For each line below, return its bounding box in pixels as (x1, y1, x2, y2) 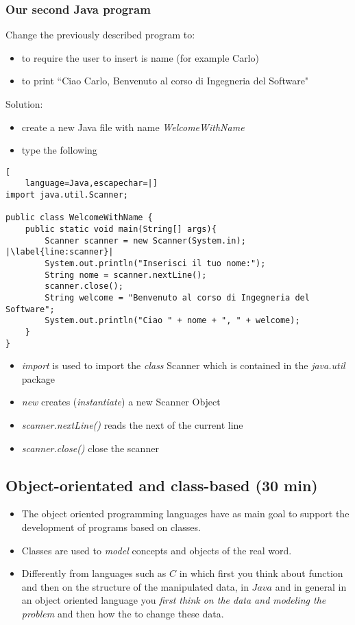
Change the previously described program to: (5, 27, 195, 42)
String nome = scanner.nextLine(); (45, 270, 207, 280)
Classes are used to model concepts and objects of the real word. (21, 543, 292, 557)
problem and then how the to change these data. (21, 606, 224, 621)
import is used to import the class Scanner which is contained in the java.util (21, 358, 345, 373)
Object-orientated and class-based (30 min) (5, 474, 318, 495)
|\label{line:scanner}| (5, 247, 114, 257)
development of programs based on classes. (21, 520, 201, 534)
